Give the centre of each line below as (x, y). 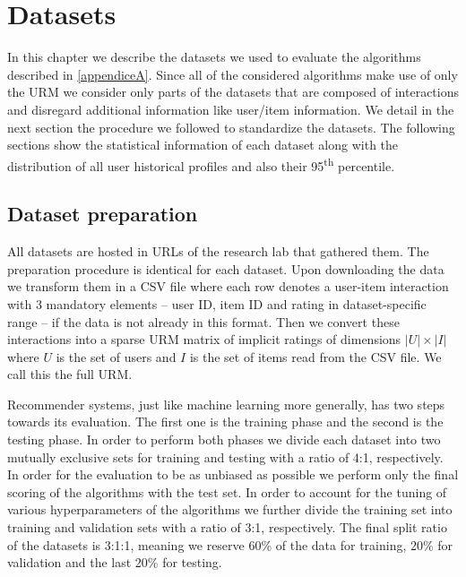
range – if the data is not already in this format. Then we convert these (203, 321)
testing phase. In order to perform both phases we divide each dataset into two (224, 439)
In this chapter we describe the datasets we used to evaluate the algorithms (214, 57)
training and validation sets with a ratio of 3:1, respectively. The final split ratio (227, 527)
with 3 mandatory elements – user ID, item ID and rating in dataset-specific (217, 303)
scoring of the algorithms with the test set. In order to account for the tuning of (227, 491)
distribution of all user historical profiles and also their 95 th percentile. (201, 164)
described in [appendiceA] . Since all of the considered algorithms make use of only (233, 74)
